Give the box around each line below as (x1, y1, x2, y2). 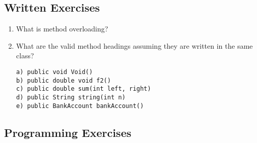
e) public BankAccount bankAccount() (16, 102, 144, 110)
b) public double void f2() (16, 77, 111, 84)
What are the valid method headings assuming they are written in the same (16, 40, 253, 51)
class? (16, 50, 34, 61)
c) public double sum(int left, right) (16, 85, 151, 93)
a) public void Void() (16, 68, 93, 76)
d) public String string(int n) (16, 93, 126, 101)
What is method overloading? (16, 23, 108, 34)
